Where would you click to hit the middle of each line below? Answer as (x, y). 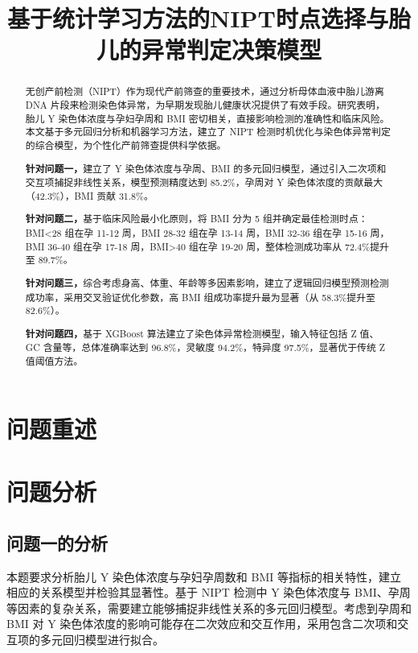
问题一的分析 (57, 542)
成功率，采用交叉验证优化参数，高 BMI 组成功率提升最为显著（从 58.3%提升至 (200, 297)
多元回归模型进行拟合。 (102, 639)
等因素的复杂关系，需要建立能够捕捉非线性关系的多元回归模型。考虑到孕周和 (209, 608)
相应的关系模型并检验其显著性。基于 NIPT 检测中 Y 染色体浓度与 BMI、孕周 (209, 592)
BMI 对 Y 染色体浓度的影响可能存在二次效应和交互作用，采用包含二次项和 (202, 624)
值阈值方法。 (54, 361)
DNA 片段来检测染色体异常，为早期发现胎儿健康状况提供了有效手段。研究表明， (205, 105)
